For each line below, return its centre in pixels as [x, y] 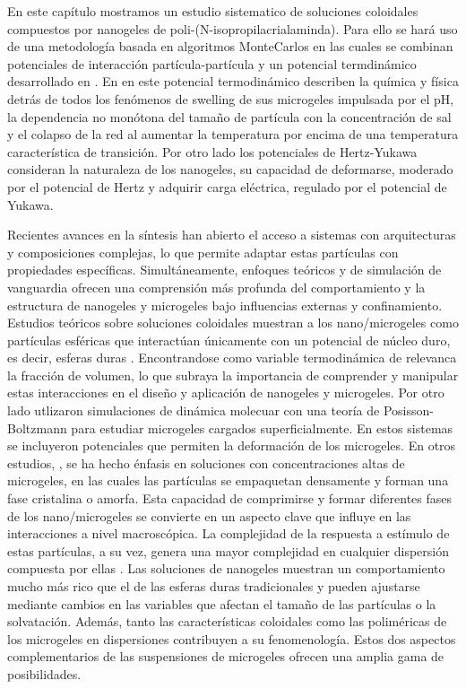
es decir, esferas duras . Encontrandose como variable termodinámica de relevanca [232, 358]
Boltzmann [37, 427]
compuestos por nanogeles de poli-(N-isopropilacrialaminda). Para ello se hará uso [233, 28]
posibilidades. [44, 673]
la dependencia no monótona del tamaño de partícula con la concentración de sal [229, 116]
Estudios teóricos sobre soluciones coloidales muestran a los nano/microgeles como [233, 323]
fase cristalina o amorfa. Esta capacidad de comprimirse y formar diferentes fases [230, 498]
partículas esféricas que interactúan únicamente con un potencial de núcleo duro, [229, 340]
